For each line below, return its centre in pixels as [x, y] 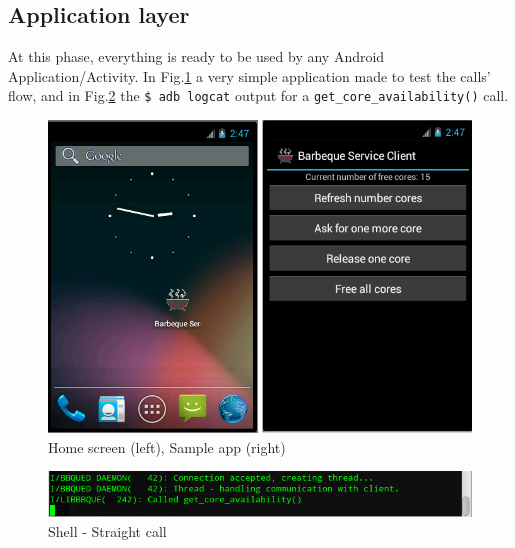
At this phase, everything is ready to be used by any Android [196, 56]
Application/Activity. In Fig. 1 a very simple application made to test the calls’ [249, 75]
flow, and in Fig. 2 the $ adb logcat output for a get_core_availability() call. [258, 95]
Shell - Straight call [107, 531]
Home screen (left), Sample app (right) [167, 446]
